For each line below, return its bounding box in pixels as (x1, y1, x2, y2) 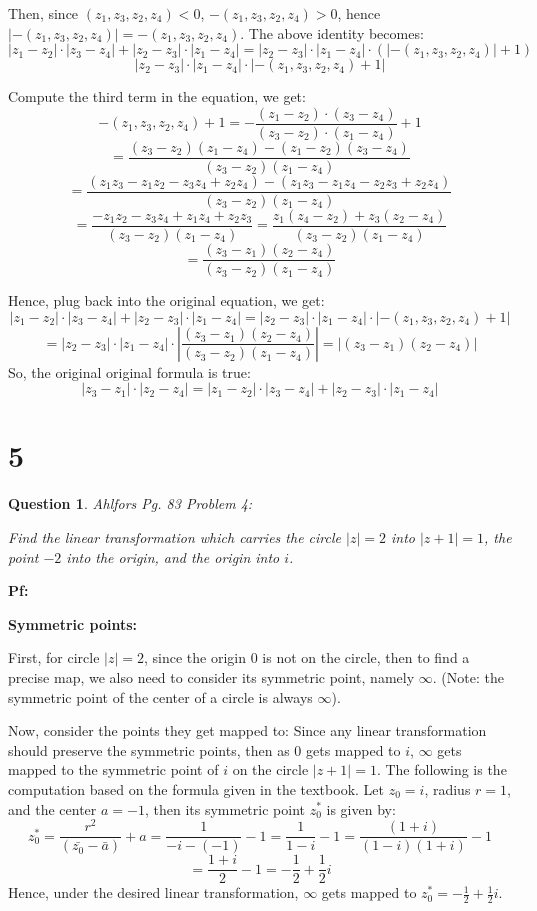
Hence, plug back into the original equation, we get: (8, 290, 325, 311)
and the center (8, 798, 97, 819)
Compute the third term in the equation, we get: (8, 86, 306, 107)
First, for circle (8, 647, 100, 668)
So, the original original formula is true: (8, 361, 251, 382)
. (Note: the (432, 666, 504, 687)
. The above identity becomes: (240, 22, 424, 43)
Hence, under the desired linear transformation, (8, 882, 299, 903)
